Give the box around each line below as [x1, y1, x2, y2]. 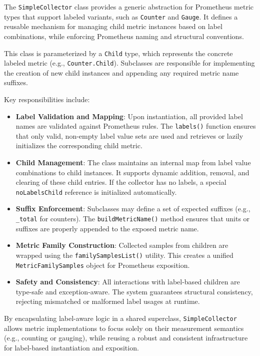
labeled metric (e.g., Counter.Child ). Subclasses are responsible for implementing [4, 58, 255, 68]
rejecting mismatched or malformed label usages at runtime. [15, 296, 200, 306]
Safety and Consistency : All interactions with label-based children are [15, 276, 240, 287]
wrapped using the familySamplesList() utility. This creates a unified [15, 249, 233, 260]
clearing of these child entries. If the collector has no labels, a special [15, 177, 226, 187]
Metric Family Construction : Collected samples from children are [15, 240, 228, 250]
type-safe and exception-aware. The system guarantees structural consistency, [15, 286, 253, 296]
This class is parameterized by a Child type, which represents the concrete [4, 48, 233, 58]
